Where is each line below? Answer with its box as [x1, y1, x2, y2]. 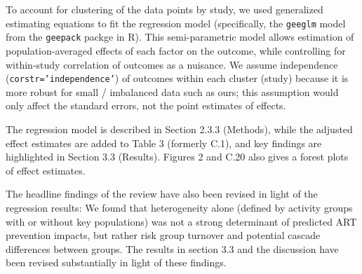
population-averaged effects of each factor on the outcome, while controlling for [6, 43, 346, 57]
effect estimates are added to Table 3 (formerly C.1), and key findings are [6, 135, 322, 150]
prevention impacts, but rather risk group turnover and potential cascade [6, 228, 321, 242]
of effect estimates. [6, 163, 86, 177]
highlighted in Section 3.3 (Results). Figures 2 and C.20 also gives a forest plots [6, 149, 349, 164]
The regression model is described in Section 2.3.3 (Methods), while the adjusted [6, 121, 353, 136]
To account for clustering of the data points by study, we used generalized [6, 2, 323, 16]
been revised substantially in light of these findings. [6, 255, 227, 270]
